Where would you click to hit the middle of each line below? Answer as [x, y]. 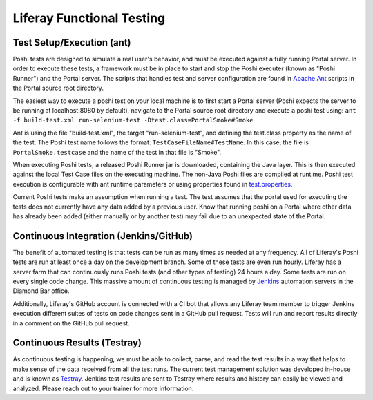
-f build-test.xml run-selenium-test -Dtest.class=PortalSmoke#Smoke [133, 120]
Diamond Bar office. [41, 291]
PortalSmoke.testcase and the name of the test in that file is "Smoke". [117, 152]
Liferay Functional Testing [89, 18]
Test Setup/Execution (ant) [72, 42]
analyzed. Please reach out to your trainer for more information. [103, 388]
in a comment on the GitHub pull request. [71, 323]
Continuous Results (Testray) [77, 343]
